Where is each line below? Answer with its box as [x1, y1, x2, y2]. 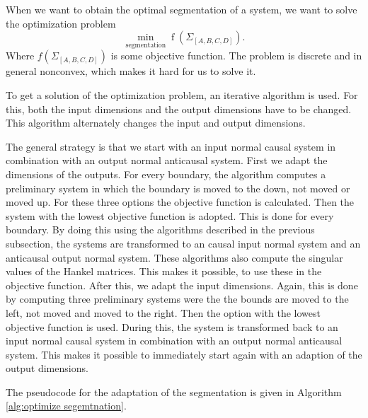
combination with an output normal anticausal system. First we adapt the [6, 153, 328, 168]
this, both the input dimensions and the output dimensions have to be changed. [6, 101, 352, 116]
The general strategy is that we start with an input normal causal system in [6, 139, 336, 153]
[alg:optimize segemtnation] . [6, 398, 127, 413]
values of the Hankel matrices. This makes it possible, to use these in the [6, 264, 322, 279]
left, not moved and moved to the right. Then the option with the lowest [6, 305, 321, 320]
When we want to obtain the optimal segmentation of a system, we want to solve [6, 2, 357, 16]
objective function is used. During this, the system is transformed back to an [6, 319, 338, 334]
